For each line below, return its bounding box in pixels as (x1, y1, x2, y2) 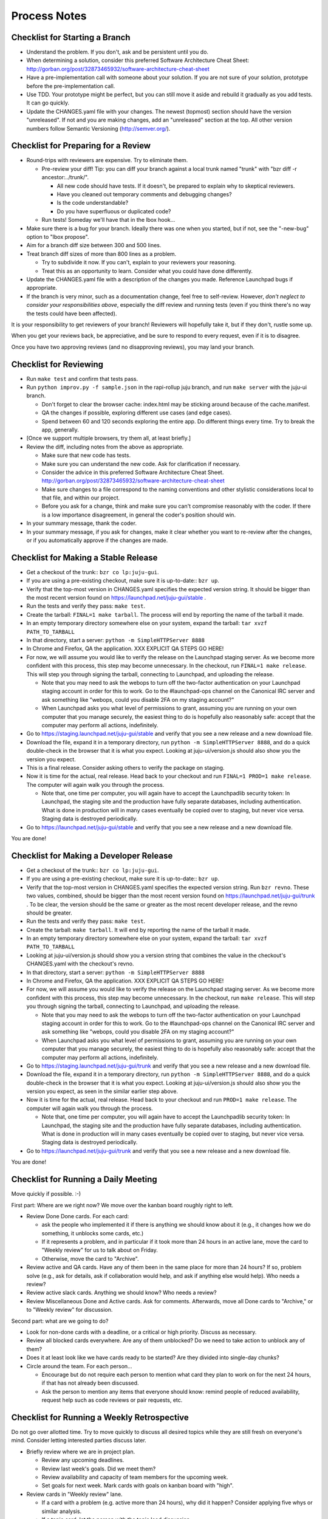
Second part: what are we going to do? (11, 1317, 109, 1325)
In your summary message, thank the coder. (26, 519, 137, 527)
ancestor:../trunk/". (41, 174, 89, 181)
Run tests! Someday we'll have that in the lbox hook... (41, 216, 176, 224)
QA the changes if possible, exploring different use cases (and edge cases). (41, 409, 232, 416)
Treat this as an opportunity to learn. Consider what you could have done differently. (41, 267, 253, 275)
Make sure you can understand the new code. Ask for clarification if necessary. (41, 460, 241, 467)
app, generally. (41, 426, 79, 433)
